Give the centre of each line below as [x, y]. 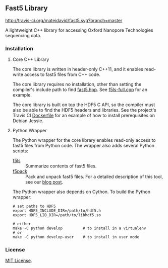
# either [22, 224]
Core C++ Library [31, 59]
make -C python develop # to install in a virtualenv [79, 228]
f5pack [20, 171]
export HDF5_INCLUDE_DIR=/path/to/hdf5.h [57, 211]
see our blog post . [44, 182]
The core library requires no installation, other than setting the [77, 84]
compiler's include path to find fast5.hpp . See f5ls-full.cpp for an [80, 90]
